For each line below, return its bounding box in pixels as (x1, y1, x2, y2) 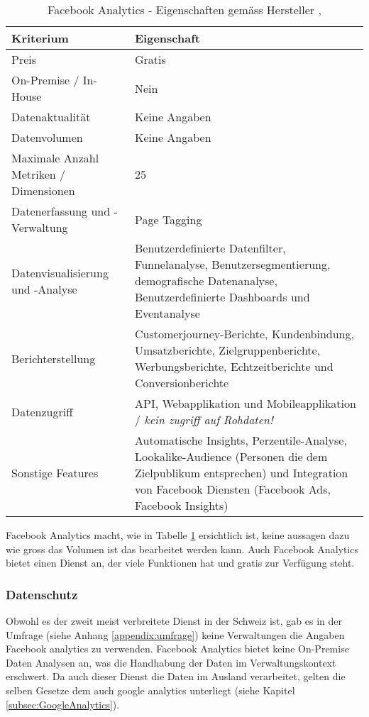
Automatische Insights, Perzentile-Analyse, (135, 432, 347, 448)
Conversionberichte (135, 374, 229, 391)
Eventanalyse (135, 305, 200, 321)
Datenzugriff (11, 403, 73, 420)
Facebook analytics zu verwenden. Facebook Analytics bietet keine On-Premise (6, 641, 349, 656)
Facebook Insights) (135, 497, 228, 513)
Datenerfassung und (11, 203, 111, 219)
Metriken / (11, 166, 66, 182)
